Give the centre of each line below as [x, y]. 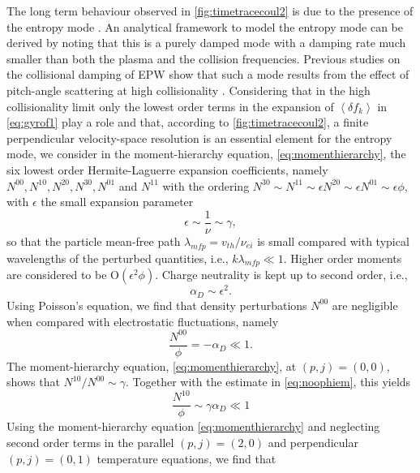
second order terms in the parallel [90, 442]
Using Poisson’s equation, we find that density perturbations [157, 305]
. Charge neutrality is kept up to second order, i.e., [281, 275]
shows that [33, 382]
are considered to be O [63, 275]
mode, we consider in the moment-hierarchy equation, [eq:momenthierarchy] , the [206, 154]
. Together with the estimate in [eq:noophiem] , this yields [268, 382]
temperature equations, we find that [186, 458]
